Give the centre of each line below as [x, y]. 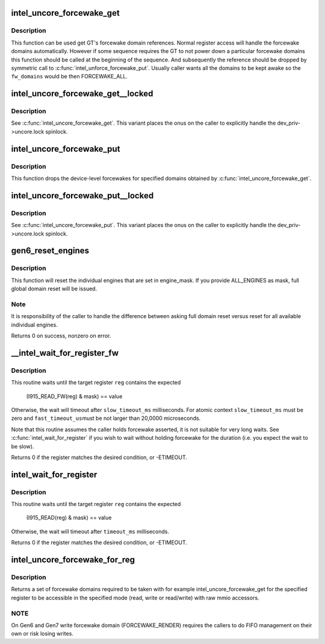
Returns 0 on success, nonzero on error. [61, 336]
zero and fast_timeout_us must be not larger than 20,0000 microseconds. [106, 418]
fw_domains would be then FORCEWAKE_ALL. [69, 77]
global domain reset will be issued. [54, 289]
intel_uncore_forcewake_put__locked [82, 195]
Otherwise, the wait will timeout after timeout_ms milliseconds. [90, 531]
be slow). [23, 446]
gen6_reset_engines [50, 251]
